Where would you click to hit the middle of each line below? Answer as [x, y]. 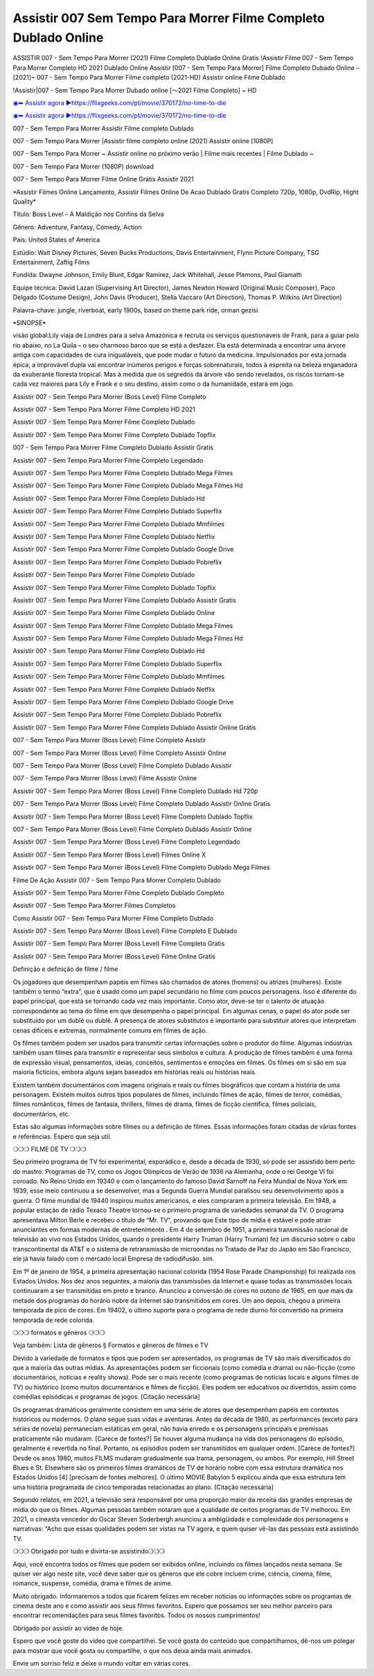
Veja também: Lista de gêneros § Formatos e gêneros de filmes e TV [110, 1345]
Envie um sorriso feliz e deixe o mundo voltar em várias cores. [101, 1664]
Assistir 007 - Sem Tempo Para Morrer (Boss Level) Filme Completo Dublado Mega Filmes [141, 867]
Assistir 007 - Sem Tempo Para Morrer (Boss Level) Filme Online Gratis [114, 956]
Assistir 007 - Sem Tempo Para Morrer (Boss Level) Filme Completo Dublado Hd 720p [135, 791]
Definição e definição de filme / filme [65, 969]
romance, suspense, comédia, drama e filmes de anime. [93, 1583]
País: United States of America [56, 240]
